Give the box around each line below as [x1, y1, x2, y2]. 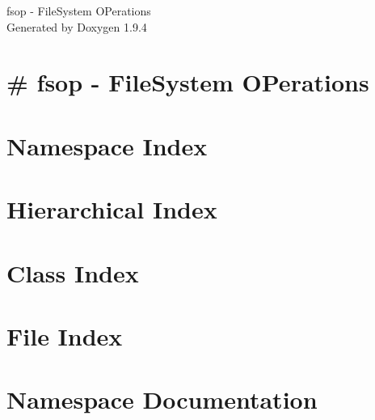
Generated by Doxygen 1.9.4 [6, 18, 147, 35]
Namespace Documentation [6, 383, 318, 416]
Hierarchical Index [6, 193, 217, 226]
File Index [6, 319, 123, 352]
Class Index [6, 256, 139, 289]
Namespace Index [6, 129, 208, 162]
